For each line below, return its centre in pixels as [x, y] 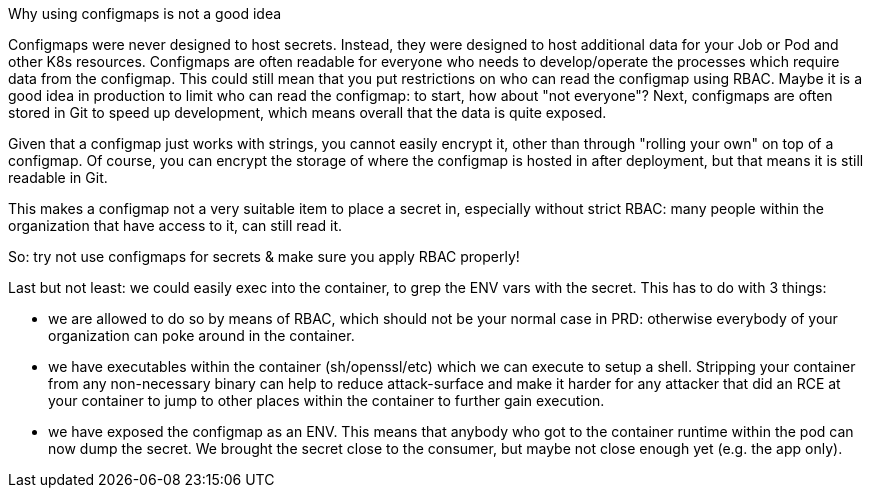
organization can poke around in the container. [201, 335]
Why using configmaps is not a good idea [145, 13]
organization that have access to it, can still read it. [175, 225]
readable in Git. [58, 177]
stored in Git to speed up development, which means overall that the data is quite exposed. [307, 112]
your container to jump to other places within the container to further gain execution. [326, 400]
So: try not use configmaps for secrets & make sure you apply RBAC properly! [264, 256]
